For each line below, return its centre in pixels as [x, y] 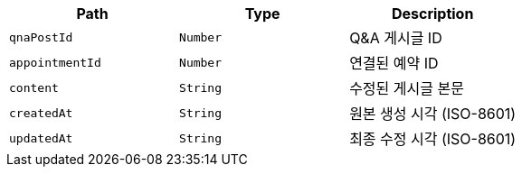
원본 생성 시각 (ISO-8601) [433, 114]
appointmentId [55, 62]
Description [432, 14]
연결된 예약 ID [394, 63]
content [34, 87]
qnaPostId [41, 37]
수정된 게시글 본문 [407, 88]
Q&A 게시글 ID [396, 38]
